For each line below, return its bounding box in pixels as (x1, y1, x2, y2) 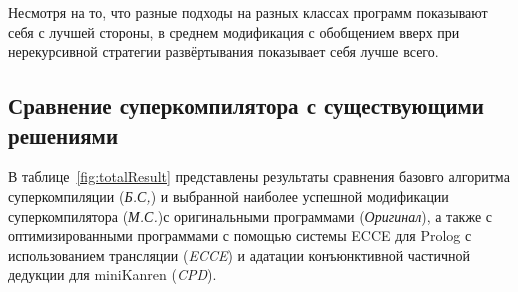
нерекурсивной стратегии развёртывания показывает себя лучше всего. (8, 41, 439, 62)
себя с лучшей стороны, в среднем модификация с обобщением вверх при (8, 21, 460, 42)
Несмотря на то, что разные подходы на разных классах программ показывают (8, 2, 488, 22)
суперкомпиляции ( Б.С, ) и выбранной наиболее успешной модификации (8, 185, 449, 206)
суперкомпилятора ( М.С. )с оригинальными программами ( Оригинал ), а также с (8, 205, 492, 226)
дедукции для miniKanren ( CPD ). (8, 264, 217, 285)
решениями (8, 119, 119, 150)
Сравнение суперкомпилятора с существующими (8, 90, 484, 121)
